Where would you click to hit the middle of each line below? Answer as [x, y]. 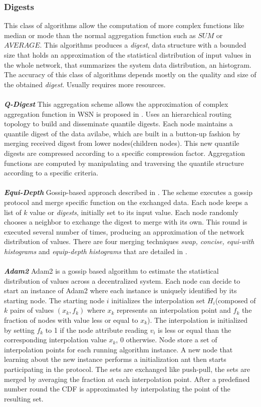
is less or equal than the [195, 330]
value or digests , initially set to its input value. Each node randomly [134, 212]
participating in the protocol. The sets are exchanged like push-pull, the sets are [127, 369]
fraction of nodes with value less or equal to [71, 320]
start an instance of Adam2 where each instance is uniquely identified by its [120, 290]
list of [13, 212]
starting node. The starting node [54, 300]
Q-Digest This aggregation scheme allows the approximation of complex [116, 104]
